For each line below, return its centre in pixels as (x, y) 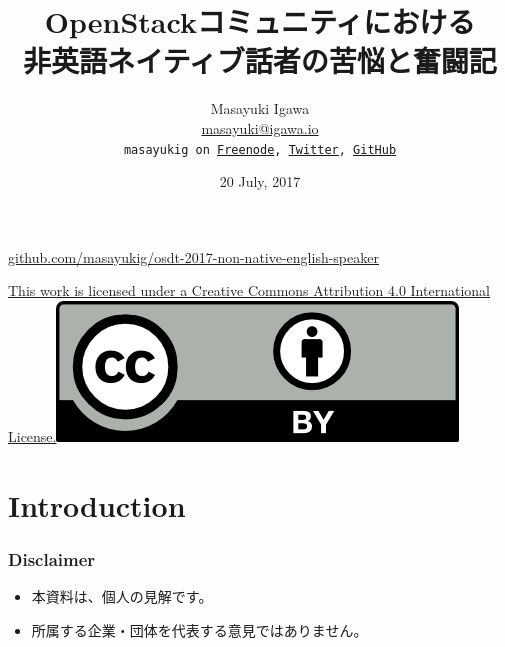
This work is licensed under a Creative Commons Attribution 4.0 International (249, 290)
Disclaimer (52, 558)
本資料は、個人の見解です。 (122, 596)
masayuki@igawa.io (260, 127)
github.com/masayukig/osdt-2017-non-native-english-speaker (193, 256)
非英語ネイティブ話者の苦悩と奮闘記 (260, 60)
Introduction (97, 504)
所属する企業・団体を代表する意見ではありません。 (199, 629)
